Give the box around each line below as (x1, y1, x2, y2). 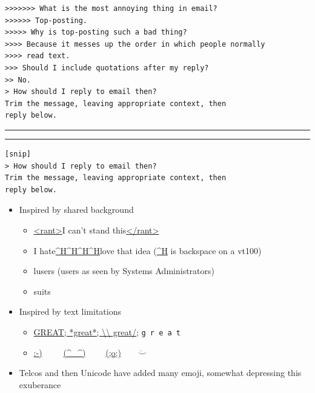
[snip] (5, 149, 31, 158)
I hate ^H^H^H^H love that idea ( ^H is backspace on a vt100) (33, 244, 262, 257)
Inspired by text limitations (19, 305, 122, 318)
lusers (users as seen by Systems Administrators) (33, 264, 214, 277)
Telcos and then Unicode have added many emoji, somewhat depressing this (19, 366, 302, 379)
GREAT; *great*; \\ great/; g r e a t (33, 325, 181, 338)
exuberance (19, 378, 61, 391)
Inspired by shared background (19, 203, 134, 216)
